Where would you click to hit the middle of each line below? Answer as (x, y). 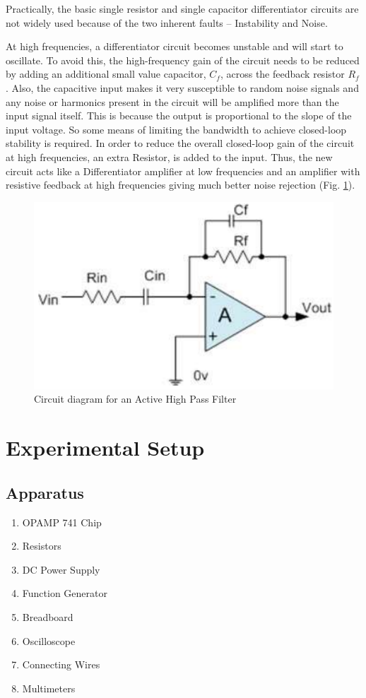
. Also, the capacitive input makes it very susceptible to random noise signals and (182, 87)
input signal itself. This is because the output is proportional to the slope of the (179, 116)
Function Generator (65, 593)
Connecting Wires (61, 664)
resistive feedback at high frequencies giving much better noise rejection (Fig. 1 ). (181, 185)
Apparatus (45, 492)
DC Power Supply (61, 569)
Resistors (42, 546)
